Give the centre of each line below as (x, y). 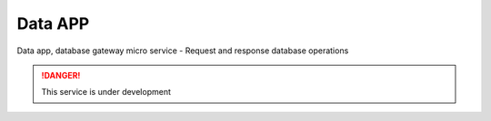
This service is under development (106, 92)
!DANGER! (61, 75)
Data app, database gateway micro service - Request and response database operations (183, 51)
